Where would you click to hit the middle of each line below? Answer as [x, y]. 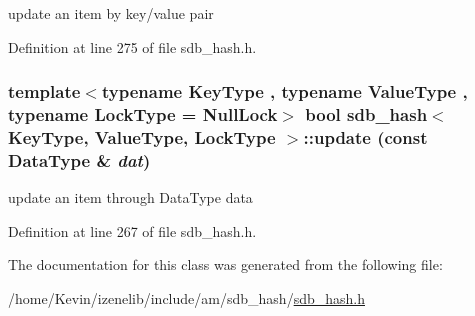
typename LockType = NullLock [143, 114]
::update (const [365, 136]
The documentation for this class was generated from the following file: [225, 264]
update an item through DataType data [130, 197]
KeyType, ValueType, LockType [142, 136]
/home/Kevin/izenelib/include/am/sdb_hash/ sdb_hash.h [186, 297]
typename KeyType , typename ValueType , [284, 91]
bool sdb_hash [366, 114]
